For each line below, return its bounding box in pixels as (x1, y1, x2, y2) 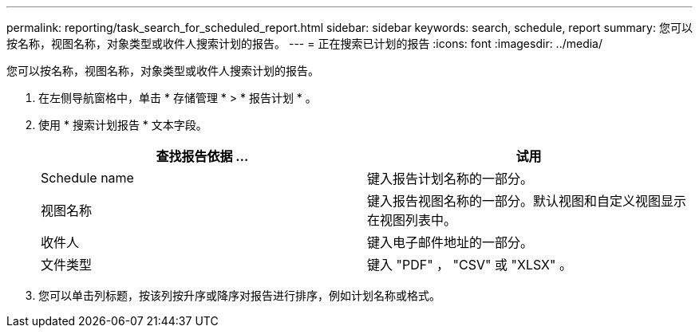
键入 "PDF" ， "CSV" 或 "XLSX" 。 (367, 257, 572, 273)
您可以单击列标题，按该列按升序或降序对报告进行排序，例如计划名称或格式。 (38, 289, 440, 302)
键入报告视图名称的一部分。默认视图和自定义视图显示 (367, 193, 687, 209)
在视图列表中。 (367, 212, 457, 228)
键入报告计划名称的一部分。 (367, 171, 534, 187)
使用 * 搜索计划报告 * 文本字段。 (38, 118, 207, 132)
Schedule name (41, 170, 134, 186)
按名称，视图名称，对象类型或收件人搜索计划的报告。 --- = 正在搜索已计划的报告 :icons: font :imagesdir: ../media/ (6, 37, 603, 50)
